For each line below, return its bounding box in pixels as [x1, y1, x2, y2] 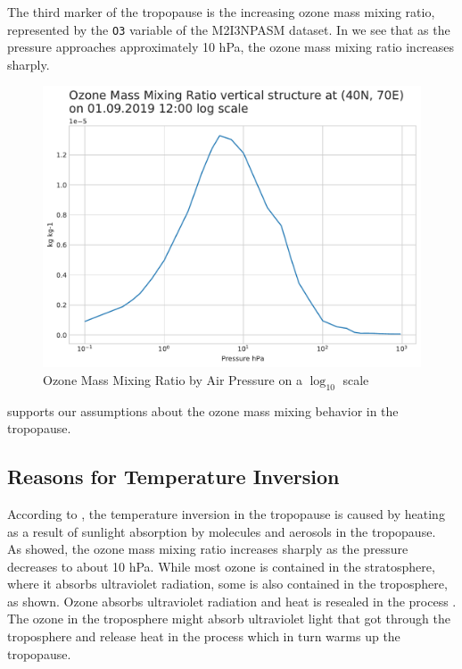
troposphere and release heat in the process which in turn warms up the [7, 627, 400, 646]
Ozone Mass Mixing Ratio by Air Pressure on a [43, 370, 302, 389]
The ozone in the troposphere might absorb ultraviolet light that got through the [7, 609, 450, 628]
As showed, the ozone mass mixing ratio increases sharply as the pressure [7, 539, 408, 558]
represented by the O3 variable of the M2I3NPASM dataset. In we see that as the [7, 20, 450, 38]
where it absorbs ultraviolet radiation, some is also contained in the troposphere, [7, 574, 448, 593]
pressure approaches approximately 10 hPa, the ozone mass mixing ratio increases [7, 38, 455, 56]
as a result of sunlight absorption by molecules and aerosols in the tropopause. [7, 522, 436, 540]
